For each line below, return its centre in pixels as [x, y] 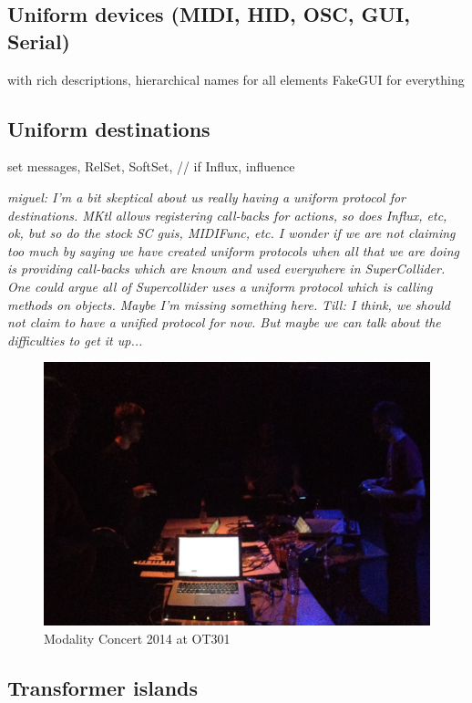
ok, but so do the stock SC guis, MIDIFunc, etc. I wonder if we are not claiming [231, 233]
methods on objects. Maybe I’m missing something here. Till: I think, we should [229, 304]
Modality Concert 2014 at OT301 [137, 639]
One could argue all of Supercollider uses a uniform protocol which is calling [220, 286]
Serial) [39, 41]
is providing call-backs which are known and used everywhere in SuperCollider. [226, 269]
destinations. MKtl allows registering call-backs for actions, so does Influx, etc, [227, 215]
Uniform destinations [109, 128]
